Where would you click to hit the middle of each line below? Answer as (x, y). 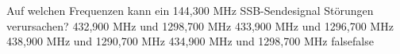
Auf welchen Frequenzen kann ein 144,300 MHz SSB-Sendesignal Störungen (190, 10)
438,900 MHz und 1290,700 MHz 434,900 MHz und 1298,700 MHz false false (190, 41)
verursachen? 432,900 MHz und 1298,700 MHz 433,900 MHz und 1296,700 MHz (200, 25)
